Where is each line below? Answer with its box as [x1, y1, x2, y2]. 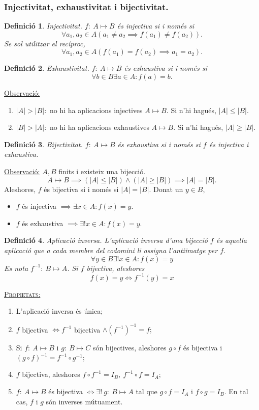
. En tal [224, 386, 248, 396]
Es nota [4, 262, 28, 273]
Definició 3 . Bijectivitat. [4, 139, 83, 149]
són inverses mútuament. [46, 396, 123, 406]
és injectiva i [209, 139, 249, 149]
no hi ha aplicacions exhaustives [50, 122, 149, 132]
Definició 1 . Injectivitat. [4, 20, 82, 31]
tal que [136, 386, 157, 396]
